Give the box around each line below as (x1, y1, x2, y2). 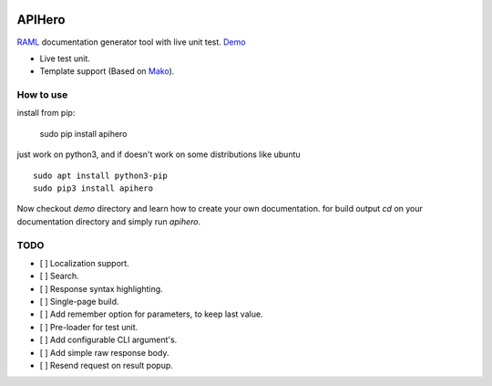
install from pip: (16, 108, 76, 119)
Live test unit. (39, 53, 91, 64)
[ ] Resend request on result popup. (39, 360, 173, 371)
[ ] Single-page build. (39, 297, 119, 308)
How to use (16, 89, 68, 101)
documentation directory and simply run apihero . (16, 215, 201, 227)
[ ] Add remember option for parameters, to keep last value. (39, 308, 263, 319)
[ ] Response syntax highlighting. (39, 283, 163, 294)
